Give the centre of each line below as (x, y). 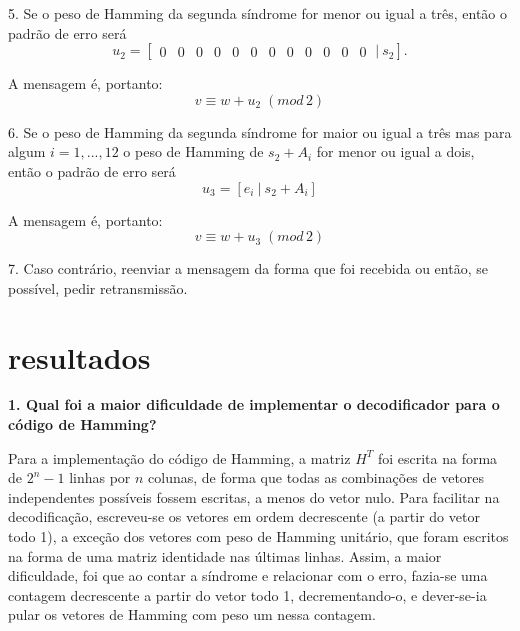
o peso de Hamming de (193, 151)
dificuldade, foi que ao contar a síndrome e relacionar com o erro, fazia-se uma (248, 575)
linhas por (100, 477)
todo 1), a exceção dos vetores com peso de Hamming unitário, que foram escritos (258, 536)
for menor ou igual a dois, (395, 151)
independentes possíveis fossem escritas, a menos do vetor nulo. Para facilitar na (254, 496)
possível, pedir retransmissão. (98, 287)
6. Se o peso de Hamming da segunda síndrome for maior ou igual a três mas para (260, 131)
